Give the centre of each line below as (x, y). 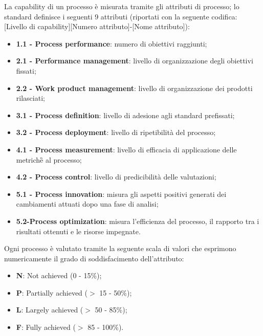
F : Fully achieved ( (46, 327)
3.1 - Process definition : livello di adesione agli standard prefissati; (125, 115)
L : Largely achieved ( (50, 310)
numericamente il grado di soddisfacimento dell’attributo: (94, 258)
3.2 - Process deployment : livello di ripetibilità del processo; (116, 132)
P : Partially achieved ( (52, 292)
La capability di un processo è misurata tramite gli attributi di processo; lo (122, 6)
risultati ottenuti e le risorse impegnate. (78, 231)
